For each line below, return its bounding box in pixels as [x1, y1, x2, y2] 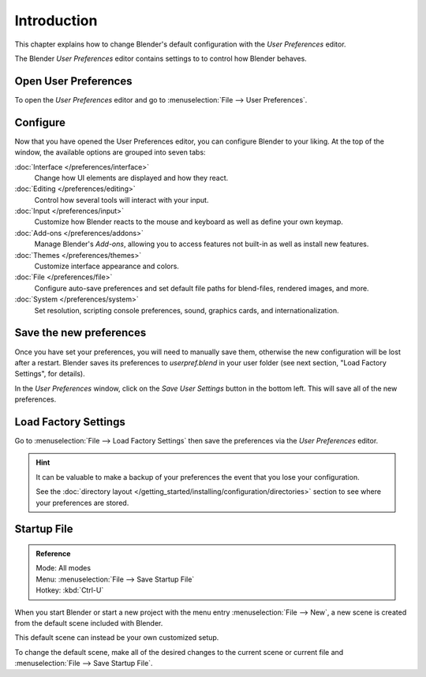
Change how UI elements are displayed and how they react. [34, 173, 229, 182]
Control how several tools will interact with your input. [34, 195, 209, 204]
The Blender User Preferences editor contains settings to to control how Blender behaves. [14, 54, 307, 63]
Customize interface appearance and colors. [34, 261, 179, 271]
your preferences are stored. [35, 498, 129, 507]
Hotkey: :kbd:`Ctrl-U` [35, 585, 104, 595]
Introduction [14, 12, 98, 29]
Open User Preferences [14, 74, 133, 88]
